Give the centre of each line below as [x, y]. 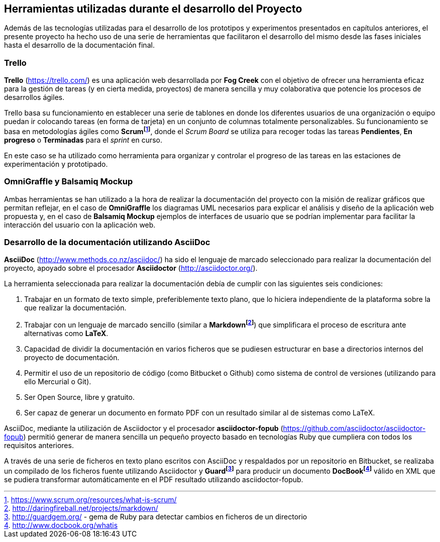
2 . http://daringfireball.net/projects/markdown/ [81, 508]
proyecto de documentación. [72, 357]
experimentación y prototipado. [56, 164]
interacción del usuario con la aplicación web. [80, 225]
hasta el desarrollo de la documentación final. [79, 45]
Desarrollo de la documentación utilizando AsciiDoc [107, 242]
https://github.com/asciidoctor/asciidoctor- [354, 428]
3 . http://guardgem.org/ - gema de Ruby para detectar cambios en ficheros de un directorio [156, 516]
